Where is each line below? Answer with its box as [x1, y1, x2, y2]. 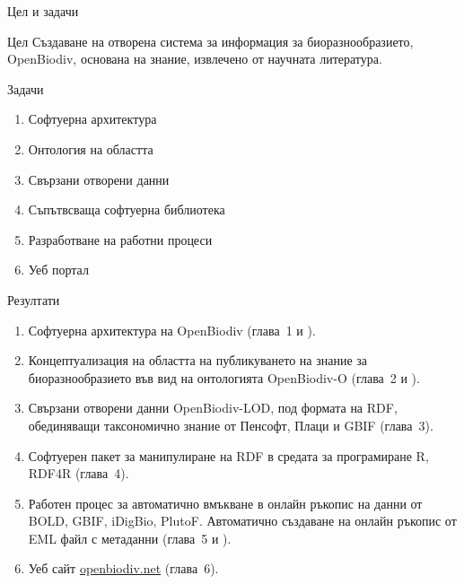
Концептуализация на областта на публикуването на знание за [28, 351, 368, 370]
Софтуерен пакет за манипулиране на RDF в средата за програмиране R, [28, 446, 429, 465]
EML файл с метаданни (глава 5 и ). [28, 528, 232, 547]
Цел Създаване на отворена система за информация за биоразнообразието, [7, 31, 414, 50]
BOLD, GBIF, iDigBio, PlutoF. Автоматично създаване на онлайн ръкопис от [28, 511, 457, 530]
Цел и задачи [7, 2, 79, 20]
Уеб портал [28, 260, 89, 279]
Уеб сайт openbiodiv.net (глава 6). [28, 559, 219, 578]
